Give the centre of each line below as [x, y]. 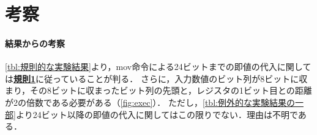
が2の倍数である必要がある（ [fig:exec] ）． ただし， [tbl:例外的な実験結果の [150, 102]
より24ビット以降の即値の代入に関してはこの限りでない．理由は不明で [157, 114]
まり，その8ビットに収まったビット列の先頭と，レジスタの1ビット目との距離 [158, 90]
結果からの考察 [35, 43]
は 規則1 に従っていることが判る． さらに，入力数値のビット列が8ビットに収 [156, 78]
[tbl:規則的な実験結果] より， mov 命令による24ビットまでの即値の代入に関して [158, 67]
